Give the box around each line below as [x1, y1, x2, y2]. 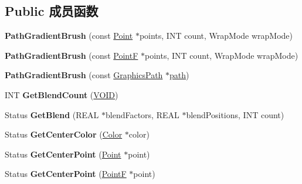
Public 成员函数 [5, 2, 99, 20]
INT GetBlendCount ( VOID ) [5, 88, 118, 101]
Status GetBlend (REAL [5, 108, 99, 121]
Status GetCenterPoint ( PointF [5, 168, 127, 180]
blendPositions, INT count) [186, 108, 284, 121]
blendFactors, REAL [105, 108, 179, 121]
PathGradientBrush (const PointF [5, 49, 138, 61]
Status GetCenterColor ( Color [5, 128, 123, 140]
